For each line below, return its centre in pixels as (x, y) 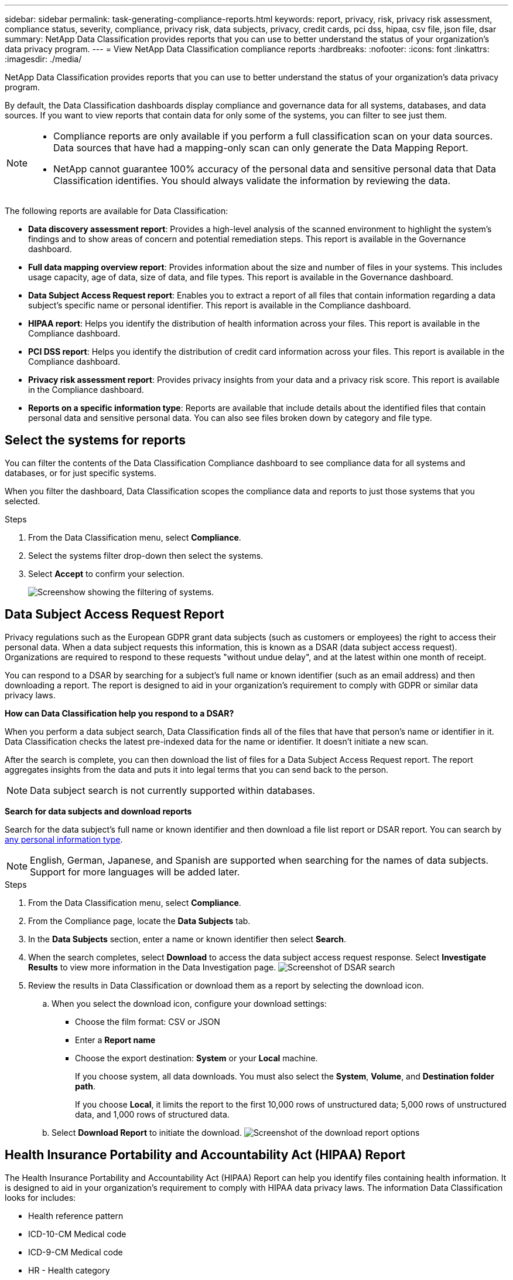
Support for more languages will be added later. (135, 872)
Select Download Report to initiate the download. (147, 1132)
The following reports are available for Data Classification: (117, 211)
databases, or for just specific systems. (81, 473)
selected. (23, 501)
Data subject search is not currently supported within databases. (173, 790)
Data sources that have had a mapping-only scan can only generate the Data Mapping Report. (261, 148)
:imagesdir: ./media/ (43, 59)
